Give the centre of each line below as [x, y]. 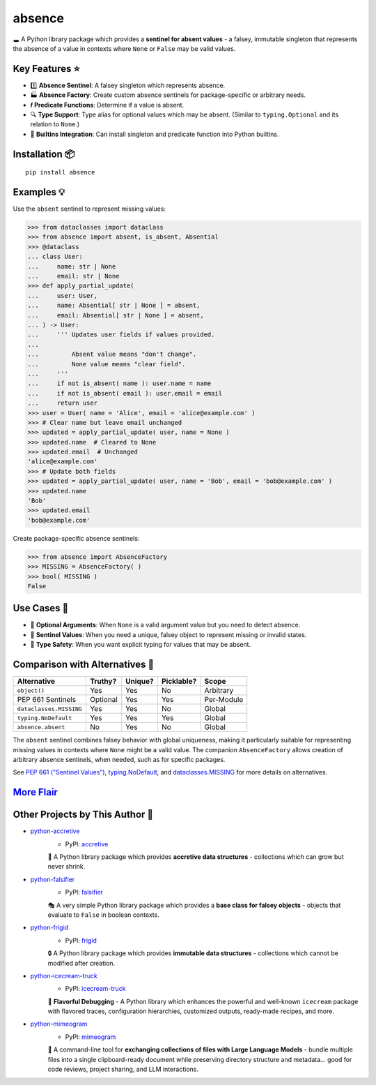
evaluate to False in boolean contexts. [103, 915]
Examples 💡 [39, 192]
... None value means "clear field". [107, 364]
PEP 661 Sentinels [47, 700]
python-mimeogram [59, 1024]
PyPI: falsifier [84, 892]
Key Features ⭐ [46, 69]
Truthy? [103, 682]
